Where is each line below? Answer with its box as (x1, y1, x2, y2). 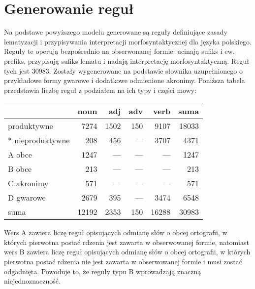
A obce (8, 149, 32, 161)
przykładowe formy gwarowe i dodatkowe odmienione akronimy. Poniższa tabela (4, 75, 245, 85)
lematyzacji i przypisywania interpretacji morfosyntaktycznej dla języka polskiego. (4, 36, 252, 46)
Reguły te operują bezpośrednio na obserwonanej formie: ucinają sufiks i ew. (4, 46, 235, 56)
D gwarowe (8, 192, 46, 204)
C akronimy (8, 177, 49, 189)
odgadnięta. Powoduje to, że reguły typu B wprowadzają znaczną (4, 266, 201, 276)
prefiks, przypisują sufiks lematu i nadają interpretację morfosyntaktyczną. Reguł (4, 55, 249, 66)
